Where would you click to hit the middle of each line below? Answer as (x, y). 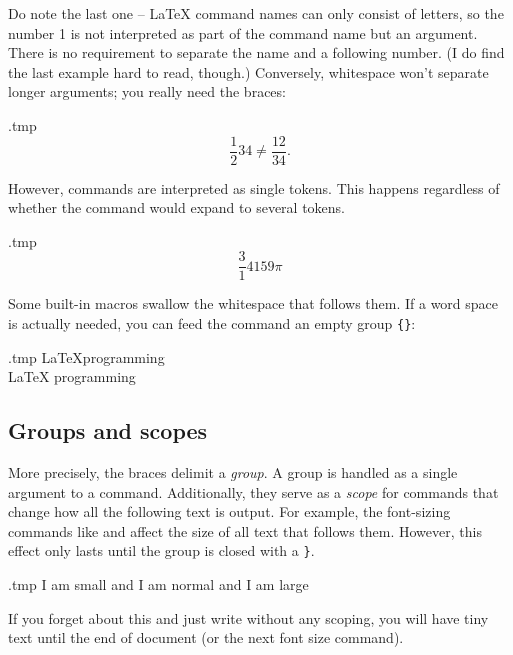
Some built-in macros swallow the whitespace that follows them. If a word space (253, 303)
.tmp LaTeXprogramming (86, 356)
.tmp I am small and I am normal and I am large (158, 584)
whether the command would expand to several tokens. (176, 207)
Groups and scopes (108, 430)
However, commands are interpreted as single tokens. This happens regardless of (254, 187)
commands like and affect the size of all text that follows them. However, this (245, 530)
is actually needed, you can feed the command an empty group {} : (212, 323)
